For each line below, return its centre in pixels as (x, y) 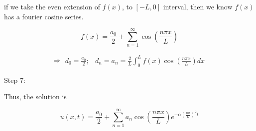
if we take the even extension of (52, 6)
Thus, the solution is (35, 97)
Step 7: (15, 80)
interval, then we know (198, 6)
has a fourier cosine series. (44, 16)
